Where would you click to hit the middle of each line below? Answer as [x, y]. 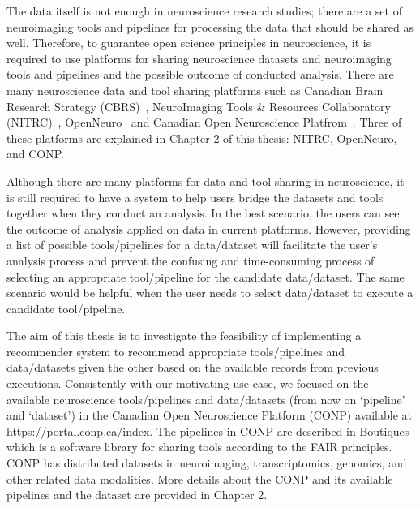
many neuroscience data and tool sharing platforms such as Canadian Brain [195, 90]
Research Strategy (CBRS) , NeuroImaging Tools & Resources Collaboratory [199, 106]
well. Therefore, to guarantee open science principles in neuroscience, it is [189, 43]
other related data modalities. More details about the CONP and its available [200, 478]
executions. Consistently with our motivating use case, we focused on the [188, 383]
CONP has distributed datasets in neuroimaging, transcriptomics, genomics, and [207, 463]
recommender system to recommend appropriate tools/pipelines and [176, 351]
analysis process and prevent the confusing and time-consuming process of [191, 260]
